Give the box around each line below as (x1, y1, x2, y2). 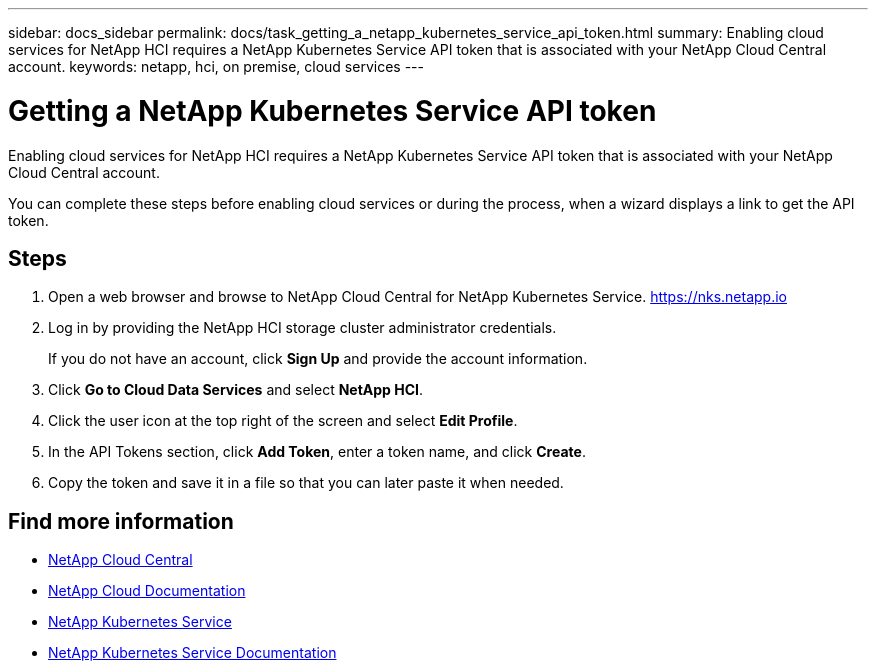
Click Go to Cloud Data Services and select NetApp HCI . (48, 381, 424, 399)
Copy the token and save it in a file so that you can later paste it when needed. (48, 474, 564, 492)
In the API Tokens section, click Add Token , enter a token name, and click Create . (48, 443, 586, 461)
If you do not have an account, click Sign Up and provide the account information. (48, 350, 588, 368)
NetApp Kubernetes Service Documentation (48, 644, 337, 662)
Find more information (8, 508, 234, 534)
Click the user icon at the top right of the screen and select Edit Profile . (48, 412, 518, 430)
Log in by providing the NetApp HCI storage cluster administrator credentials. (48, 319, 557, 337)
